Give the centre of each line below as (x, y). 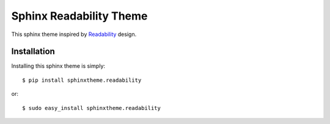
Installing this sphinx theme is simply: (58, 66)
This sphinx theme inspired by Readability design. (74, 34)
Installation (33, 52)
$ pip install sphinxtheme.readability (82, 80)
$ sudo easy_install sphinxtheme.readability (92, 108)
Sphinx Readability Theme (79, 16)
